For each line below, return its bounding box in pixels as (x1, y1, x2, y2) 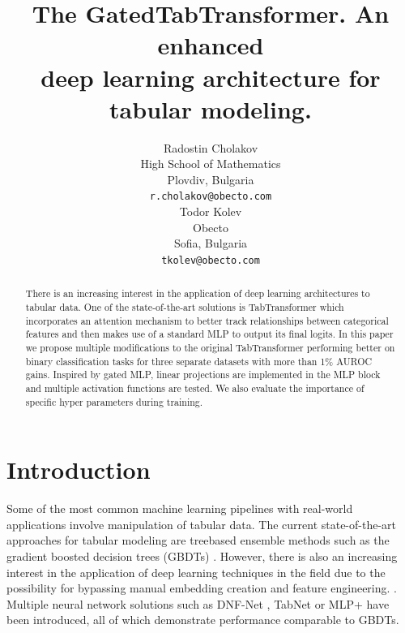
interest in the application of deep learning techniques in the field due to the (6, 563, 386, 580)
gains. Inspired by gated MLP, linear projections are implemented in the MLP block (25, 368, 381, 381)
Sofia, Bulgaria (173, 235, 248, 252)
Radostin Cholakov (163, 139, 258, 156)
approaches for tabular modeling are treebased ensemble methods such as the (6, 532, 390, 549)
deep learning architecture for (40, 60, 381, 93)
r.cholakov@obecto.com (149, 191, 272, 203)
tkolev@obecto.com (161, 254, 260, 266)
